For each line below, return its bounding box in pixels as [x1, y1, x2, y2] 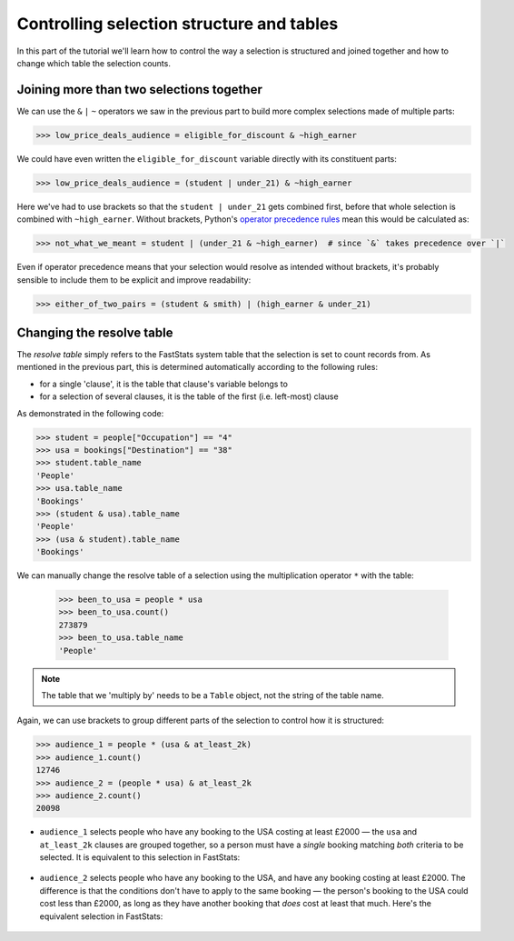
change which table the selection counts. [16, 57, 172, 68]
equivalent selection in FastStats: [39, 910, 163, 922]
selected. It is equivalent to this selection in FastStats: [39, 852, 241, 863]
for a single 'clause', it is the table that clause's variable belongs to [39, 378, 288, 389]
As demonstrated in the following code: [16, 407, 164, 418]
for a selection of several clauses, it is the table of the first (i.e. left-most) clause [39, 391, 340, 402]
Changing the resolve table [16, 325, 173, 340]
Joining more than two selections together [16, 82, 262, 97]
